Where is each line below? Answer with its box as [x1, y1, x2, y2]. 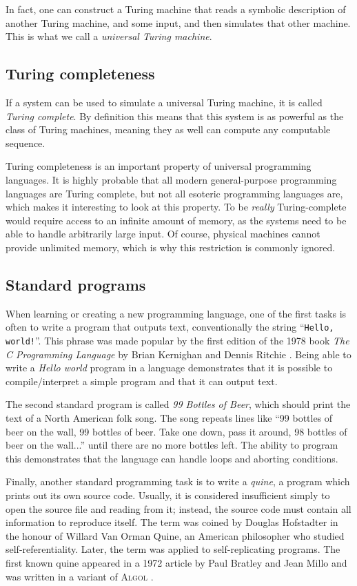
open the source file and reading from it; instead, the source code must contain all [6, 501, 351, 516]
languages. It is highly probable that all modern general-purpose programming [6, 172, 337, 186]
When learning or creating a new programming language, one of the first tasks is [6, 306, 347, 320]
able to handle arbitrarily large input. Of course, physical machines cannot [6, 226, 320, 241]
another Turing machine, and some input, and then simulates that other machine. [6, 15, 351, 30]
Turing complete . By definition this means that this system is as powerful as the [6, 108, 344, 123]
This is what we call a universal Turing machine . [6, 29, 212, 43]
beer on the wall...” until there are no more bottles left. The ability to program [6, 438, 338, 452]
